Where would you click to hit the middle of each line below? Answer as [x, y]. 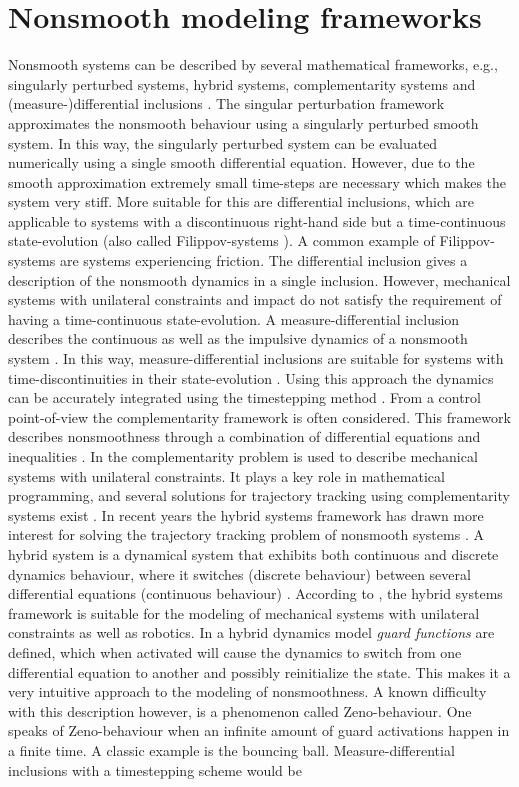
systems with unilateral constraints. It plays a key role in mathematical [226, 475]
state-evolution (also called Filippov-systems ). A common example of [221, 240]
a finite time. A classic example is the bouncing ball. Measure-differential [231, 749]
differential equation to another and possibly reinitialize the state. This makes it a [259, 671]
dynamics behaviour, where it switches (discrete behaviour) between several [239, 573]
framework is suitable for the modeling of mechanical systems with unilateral [244, 612]
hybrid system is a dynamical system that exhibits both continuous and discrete [253, 553]
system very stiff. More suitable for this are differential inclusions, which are [241, 201]
